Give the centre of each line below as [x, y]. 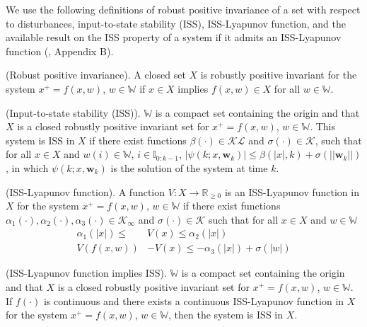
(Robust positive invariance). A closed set [96, 75]
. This [323, 126]
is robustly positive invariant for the [279, 75]
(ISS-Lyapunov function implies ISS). [86, 273]
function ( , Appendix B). [60, 51]
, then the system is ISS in [226, 315]
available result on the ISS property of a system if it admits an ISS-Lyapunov [174, 37]
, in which [27, 167]
